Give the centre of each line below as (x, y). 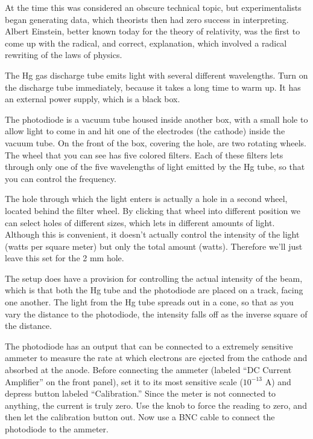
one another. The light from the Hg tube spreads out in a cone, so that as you (149, 302)
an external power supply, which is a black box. (93, 99)
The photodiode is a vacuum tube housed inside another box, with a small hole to (156, 119)
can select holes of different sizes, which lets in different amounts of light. (140, 222)
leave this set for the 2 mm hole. (65, 258)
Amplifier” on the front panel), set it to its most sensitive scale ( (124, 381)
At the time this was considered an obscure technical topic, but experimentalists (153, 7)
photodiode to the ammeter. (57, 429)
